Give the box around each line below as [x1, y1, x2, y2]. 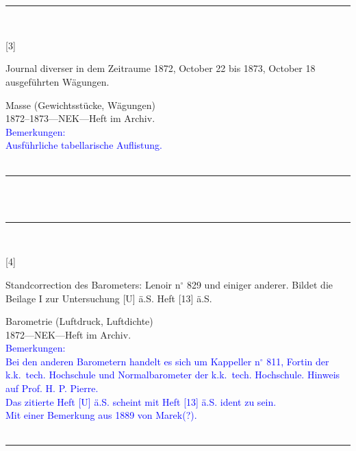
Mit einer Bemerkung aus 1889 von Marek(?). [5, 408, 197, 422]
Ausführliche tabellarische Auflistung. [5, 138, 163, 152]
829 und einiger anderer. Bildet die [186, 277, 333, 291]
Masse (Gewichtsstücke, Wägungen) [5, 97, 155, 112]
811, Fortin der [266, 354, 329, 368]
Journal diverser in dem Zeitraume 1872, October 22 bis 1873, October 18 [5, 61, 316, 75]
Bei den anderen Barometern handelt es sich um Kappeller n [5, 354, 260, 368]
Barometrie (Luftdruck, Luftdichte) [5, 314, 153, 328]
